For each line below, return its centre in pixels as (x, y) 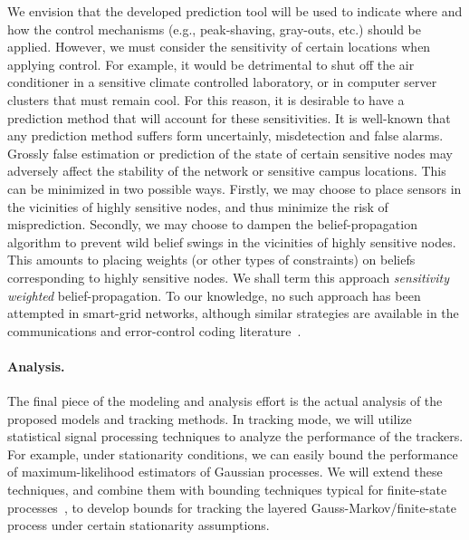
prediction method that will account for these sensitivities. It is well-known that (229, 117)
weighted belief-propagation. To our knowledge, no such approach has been (214, 295)
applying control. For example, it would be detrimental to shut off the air (211, 64)
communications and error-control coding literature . (154, 330)
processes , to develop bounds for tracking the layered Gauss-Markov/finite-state (232, 507)
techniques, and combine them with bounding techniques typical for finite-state (227, 490)
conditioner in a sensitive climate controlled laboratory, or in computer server (222, 82)
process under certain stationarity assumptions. (139, 525)
